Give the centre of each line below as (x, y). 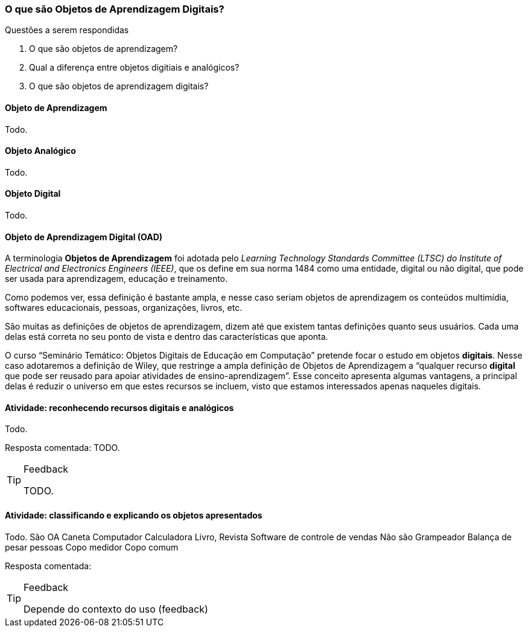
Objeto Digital (33, 194)
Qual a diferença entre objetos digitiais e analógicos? (134, 68)
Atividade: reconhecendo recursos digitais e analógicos (119, 407)
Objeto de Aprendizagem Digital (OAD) (84, 237)
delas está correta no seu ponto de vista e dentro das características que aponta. (167, 337)
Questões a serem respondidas (67, 30)
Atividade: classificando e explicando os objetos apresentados (134, 515)
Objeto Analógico (40, 151)
